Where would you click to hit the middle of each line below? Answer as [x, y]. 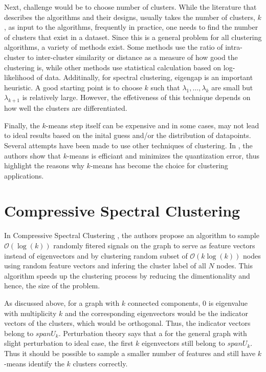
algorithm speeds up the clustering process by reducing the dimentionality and [127, 275]
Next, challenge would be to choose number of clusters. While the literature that [130, 7]
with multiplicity [30, 313]
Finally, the [22, 125]
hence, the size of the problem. [52, 286]
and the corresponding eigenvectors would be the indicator [157, 313]
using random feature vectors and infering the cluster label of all [105, 266]
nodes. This [235, 266]
